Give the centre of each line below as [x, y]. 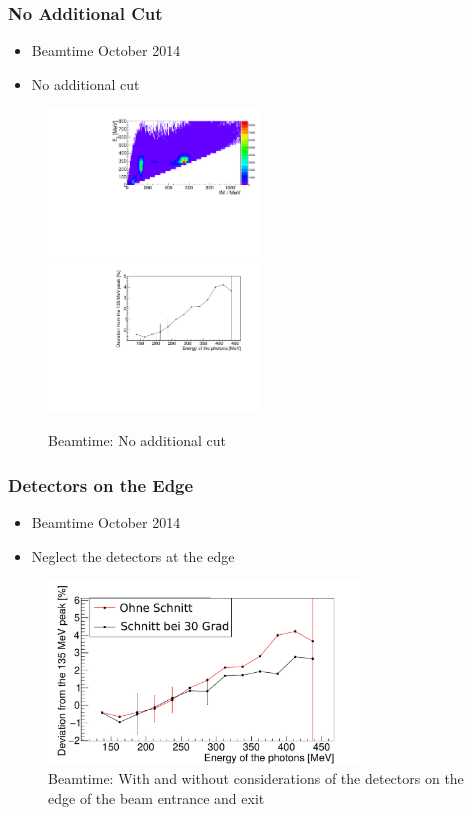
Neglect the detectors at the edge [133, 555]
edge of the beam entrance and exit [156, 797]
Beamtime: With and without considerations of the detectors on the [256, 778]
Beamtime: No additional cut [137, 440]
